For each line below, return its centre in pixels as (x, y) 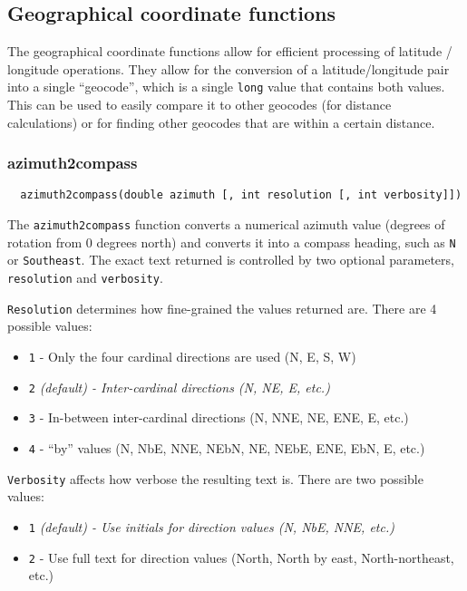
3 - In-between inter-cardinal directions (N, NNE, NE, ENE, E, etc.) (219, 417)
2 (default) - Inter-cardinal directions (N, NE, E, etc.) (179, 387)
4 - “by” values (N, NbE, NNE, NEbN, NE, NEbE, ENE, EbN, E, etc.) (227, 447)
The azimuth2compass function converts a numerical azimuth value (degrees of (226, 224)
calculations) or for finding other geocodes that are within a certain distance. (221, 122)
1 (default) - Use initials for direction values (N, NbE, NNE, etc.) (211, 526)
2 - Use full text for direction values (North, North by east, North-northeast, (241, 557)
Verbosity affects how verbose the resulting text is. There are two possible (215, 478)
